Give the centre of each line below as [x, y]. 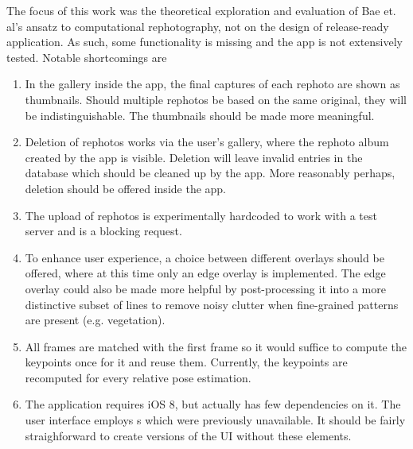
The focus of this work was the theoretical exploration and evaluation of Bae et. [201, 10]
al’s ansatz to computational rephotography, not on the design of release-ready [198, 26]
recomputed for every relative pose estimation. [138, 377]
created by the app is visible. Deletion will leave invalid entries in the [194, 157]
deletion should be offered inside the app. [126, 188]
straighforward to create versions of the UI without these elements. [188, 435]
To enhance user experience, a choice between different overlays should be [205, 257]
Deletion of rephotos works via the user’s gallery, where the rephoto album [207, 142]
